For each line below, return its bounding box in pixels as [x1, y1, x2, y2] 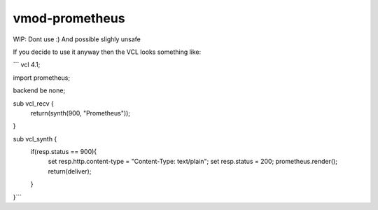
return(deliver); [48, 167, 92, 175]
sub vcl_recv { [13, 99, 54, 108]
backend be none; [13, 86, 66, 94]
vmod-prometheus [13, 10, 125, 26]
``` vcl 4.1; [13, 60, 41, 69]
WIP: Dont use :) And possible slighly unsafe [13, 35, 141, 43]
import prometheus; [13, 73, 70, 82]
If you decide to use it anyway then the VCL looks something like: [13, 48, 202, 56]
